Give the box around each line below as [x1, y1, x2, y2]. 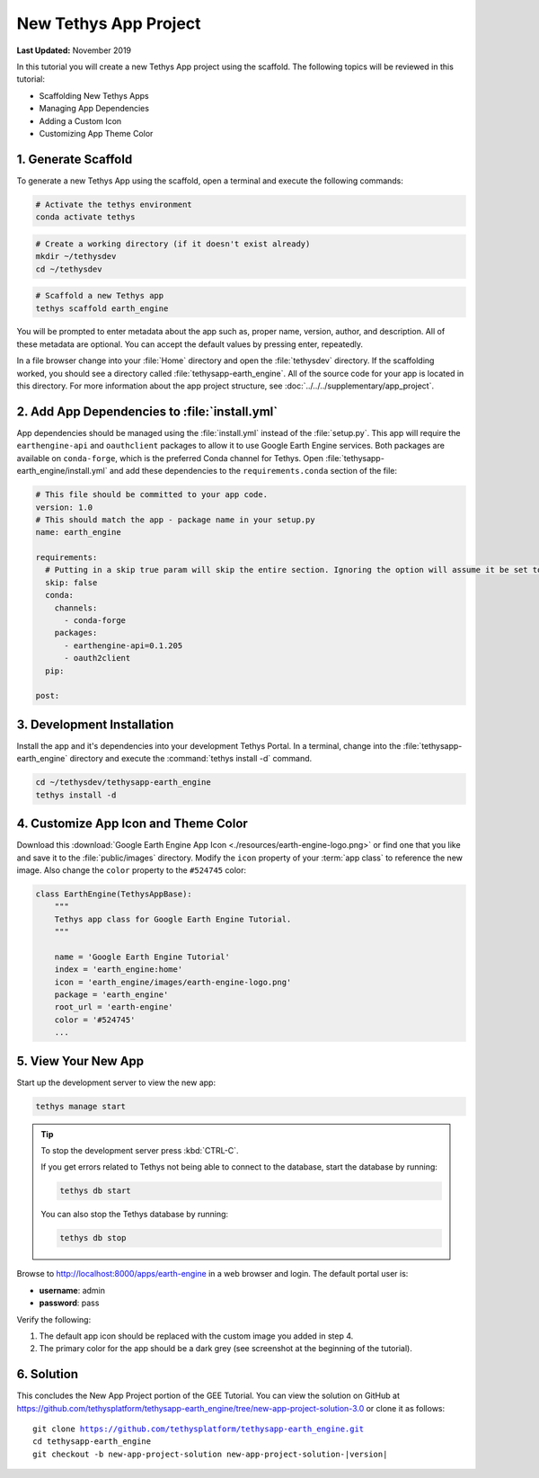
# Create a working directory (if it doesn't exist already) [35, 238, 311, 249]
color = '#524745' [54, 1014, 136, 1025]
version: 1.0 [35, 502, 93, 512]
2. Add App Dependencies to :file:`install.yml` [16, 404, 278, 419]
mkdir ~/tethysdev [35, 252, 117, 262]
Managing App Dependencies [39, 103, 150, 114]
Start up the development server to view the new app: [16, 1077, 216, 1088]
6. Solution [16, 1367, 79, 1382]
